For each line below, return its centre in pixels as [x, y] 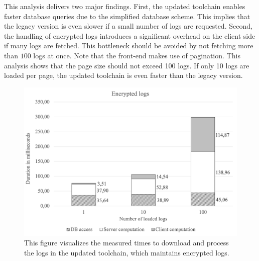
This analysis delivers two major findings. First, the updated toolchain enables [125, 6]
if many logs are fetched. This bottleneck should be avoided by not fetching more [129, 46]
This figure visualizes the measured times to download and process [126, 243]
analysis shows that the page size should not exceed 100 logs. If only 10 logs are [127, 65]
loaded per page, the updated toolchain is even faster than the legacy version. [123, 75]
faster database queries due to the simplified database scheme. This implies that [127, 16]
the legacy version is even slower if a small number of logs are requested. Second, [128, 26]
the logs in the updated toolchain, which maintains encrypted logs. [127, 252]
